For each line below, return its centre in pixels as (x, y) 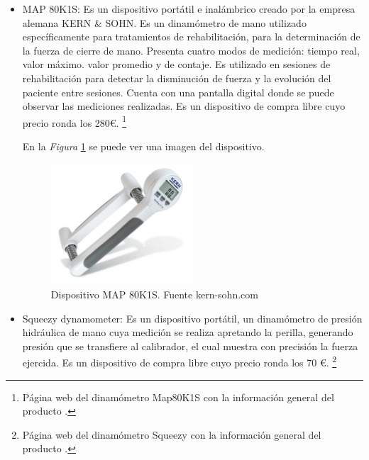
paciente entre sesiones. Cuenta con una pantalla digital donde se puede (178, 92)
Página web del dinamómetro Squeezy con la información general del (172, 434)
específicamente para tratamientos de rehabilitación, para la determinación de (191, 37)
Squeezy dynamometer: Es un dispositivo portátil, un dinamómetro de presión (192, 318)
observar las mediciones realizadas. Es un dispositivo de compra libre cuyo (184, 106)
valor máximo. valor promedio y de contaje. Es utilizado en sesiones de (176, 64)
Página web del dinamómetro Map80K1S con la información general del (178, 397)
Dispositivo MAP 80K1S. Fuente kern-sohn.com (154, 294)
